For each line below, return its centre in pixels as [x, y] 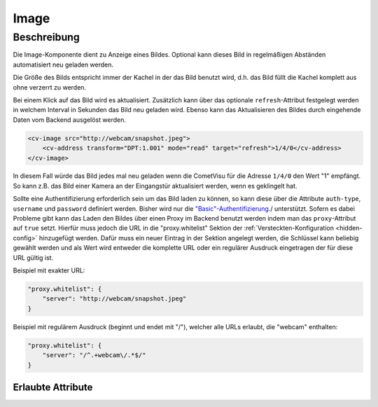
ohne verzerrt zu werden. [50, 87]
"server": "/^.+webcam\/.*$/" [94, 355]
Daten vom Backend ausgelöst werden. [69, 120]
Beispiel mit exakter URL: [49, 270]
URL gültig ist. [33, 257]
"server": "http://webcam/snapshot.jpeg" [114, 299]
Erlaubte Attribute [53, 387]
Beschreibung [46, 37]
